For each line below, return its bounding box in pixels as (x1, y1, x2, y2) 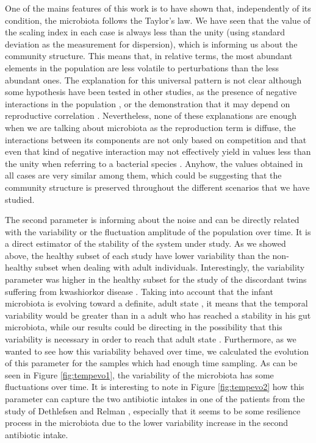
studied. (5, 193, 35, 205)
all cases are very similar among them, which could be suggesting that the (5, 169, 282, 182)
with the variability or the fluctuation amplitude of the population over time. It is (5, 225, 311, 238)
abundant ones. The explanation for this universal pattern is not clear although (5, 73, 302, 86)
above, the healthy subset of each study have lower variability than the (5, 249, 270, 261)
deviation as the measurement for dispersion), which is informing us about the (5, 37, 298, 50)
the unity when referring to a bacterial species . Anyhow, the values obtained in (5, 157, 303, 169)
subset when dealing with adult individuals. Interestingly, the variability (35, 261, 305, 274)
